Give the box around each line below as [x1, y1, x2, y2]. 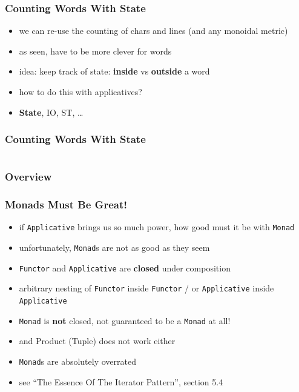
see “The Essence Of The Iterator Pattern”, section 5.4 [19, 375, 223, 388]
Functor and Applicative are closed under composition [19, 261, 231, 274]
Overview [5, 169, 52, 184]
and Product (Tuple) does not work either [19, 334, 176, 347]
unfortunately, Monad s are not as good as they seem [19, 241, 210, 254]
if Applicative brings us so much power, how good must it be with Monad [19, 221, 295, 233]
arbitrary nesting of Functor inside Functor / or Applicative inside [19, 282, 274, 294]
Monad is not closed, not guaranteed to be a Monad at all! [19, 314, 231, 327]
